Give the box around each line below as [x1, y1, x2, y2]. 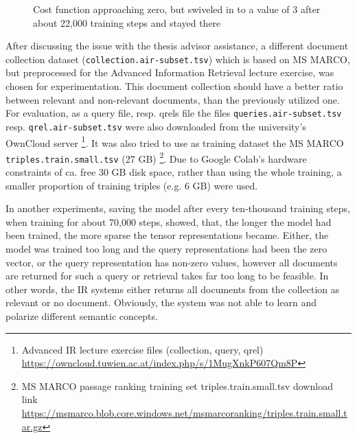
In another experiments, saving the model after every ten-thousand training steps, [5, 201, 350, 216]
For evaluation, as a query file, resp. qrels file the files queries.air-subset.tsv [5, 106, 342, 120]
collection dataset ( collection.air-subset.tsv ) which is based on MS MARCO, [5, 51, 350, 66]
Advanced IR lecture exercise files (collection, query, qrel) [21, 342, 264, 356]
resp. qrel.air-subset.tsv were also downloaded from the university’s [5, 119, 306, 133]
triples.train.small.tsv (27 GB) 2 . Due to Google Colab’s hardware [5, 149, 307, 165]
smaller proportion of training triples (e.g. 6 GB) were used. [5, 178, 258, 192]
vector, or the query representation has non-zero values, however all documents [5, 255, 338, 269]
